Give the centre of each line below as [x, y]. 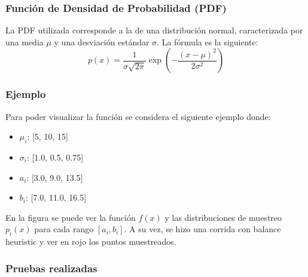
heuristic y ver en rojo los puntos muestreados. [91, 241]
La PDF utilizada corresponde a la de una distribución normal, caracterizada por [154, 30]
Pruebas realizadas [51, 268]
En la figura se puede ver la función [71, 217]
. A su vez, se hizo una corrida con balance [202, 229]
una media [25, 41]
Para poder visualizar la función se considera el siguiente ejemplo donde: [138, 116]
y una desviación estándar [102, 41]
